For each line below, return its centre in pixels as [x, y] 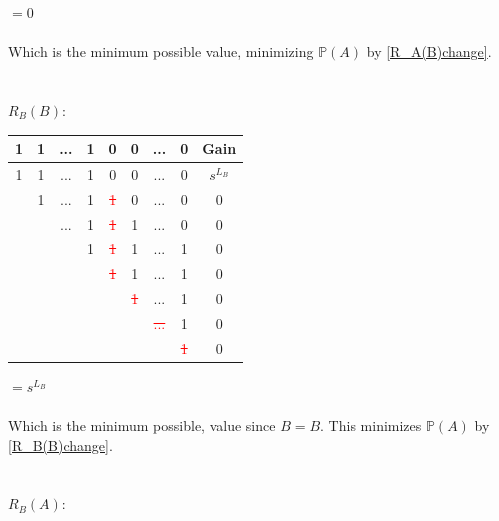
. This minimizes [371, 425]
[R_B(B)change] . [60, 444]
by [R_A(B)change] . [429, 51]
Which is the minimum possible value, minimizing [161, 51]
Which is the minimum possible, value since [142, 425]
